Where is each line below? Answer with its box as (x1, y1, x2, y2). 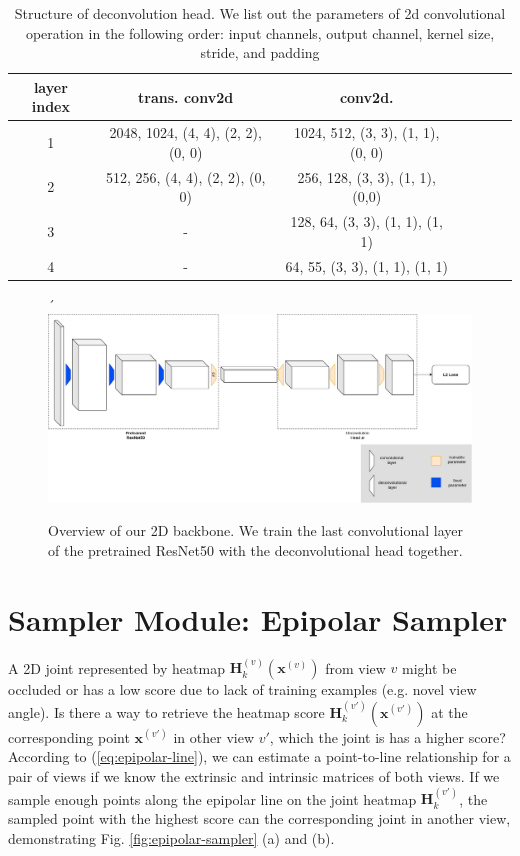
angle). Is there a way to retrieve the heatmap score (8, 701, 325, 722)
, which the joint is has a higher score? (269, 726, 506, 747)
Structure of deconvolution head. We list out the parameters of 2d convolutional (14, 3, 506, 23)
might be (402, 657, 457, 678)
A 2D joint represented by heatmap (8, 657, 225, 678)
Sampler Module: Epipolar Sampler (8, 598, 508, 639)
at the (431, 701, 468, 722)
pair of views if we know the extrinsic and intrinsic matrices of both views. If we (8, 765, 500, 786)
